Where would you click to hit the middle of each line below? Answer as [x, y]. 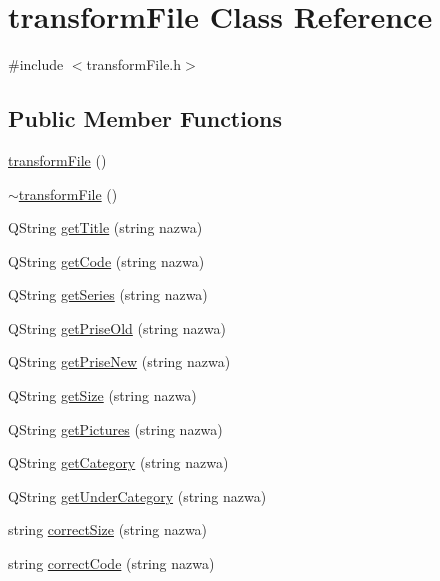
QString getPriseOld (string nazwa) [117, 327]
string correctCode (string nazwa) [111, 563]
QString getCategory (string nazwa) [118, 462]
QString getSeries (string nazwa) [108, 294]
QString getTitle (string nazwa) [105, 227]
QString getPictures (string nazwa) [115, 428]
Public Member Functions [145, 118]
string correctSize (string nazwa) [108, 529]
